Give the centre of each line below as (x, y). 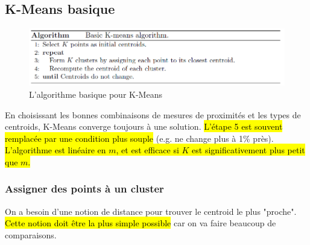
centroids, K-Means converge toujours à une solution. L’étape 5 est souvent (144, 126)
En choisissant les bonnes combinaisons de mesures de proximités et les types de (153, 114)
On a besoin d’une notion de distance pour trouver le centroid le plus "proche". (151, 211)
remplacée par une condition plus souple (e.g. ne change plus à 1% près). (139, 138)
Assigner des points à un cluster (84, 189)
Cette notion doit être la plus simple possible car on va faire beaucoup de (141, 223)
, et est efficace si (147, 150)
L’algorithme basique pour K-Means (96, 94)
